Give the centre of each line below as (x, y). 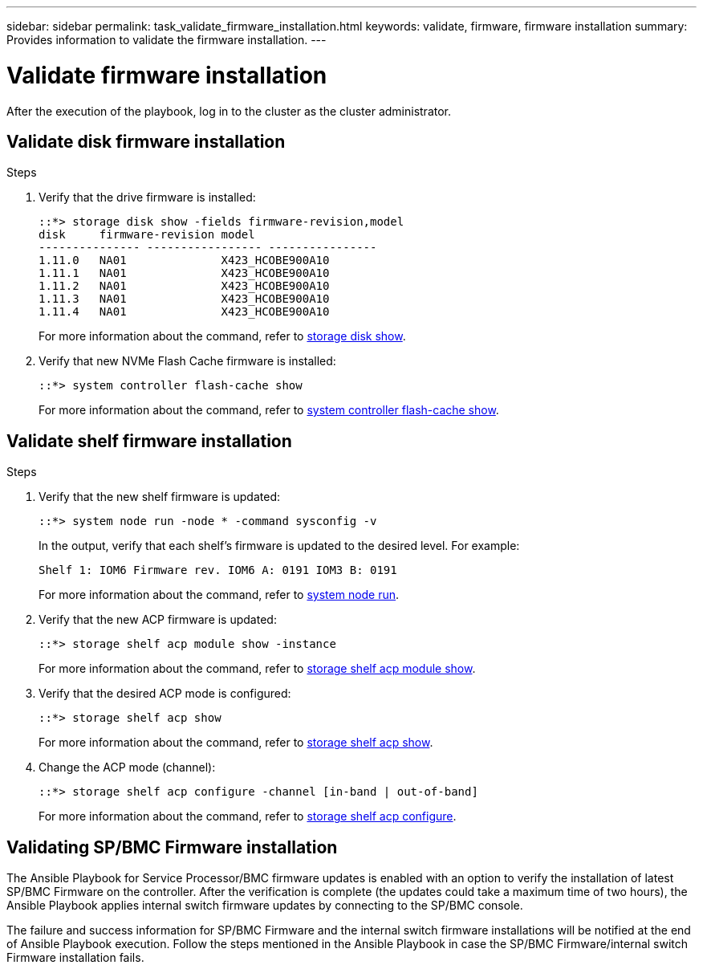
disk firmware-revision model (147, 235)
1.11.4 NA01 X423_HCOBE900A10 (184, 312)
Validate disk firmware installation (146, 141)
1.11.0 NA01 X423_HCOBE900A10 (184, 261)
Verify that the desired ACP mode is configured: (165, 694)
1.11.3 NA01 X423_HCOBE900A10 (184, 299)
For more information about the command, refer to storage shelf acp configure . (248, 816)
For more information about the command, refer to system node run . (219, 595)
